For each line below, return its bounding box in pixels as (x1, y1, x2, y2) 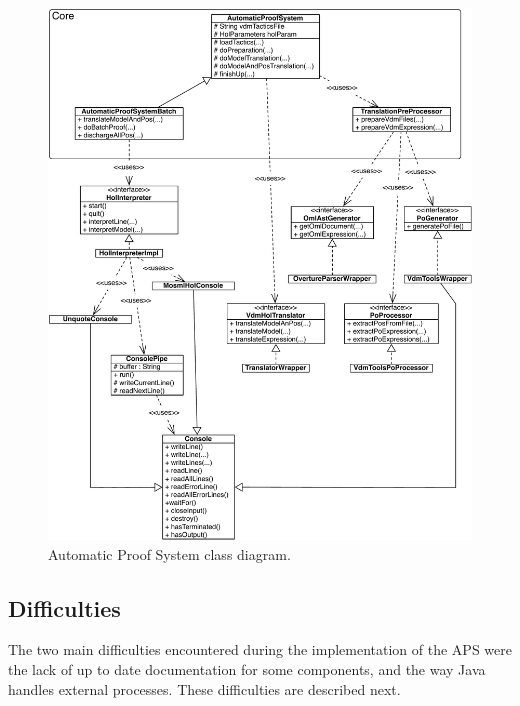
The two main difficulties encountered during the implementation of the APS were (8, 639, 512, 660)
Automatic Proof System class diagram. (48, 543, 291, 564)
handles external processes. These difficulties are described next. (8, 678, 401, 699)
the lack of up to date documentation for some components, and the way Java (8, 659, 486, 680)
